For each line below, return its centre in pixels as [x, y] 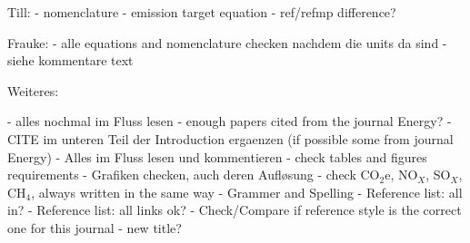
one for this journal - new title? [95, 227]
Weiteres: [33, 90]
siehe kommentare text [70, 60]
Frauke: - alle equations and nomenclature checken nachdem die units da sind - [227, 42]
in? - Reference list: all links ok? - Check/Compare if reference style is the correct [235, 210]
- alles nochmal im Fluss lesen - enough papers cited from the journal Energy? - [230, 121]
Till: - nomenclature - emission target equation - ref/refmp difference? [202, 12]
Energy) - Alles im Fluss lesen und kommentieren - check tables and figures [217, 156]
